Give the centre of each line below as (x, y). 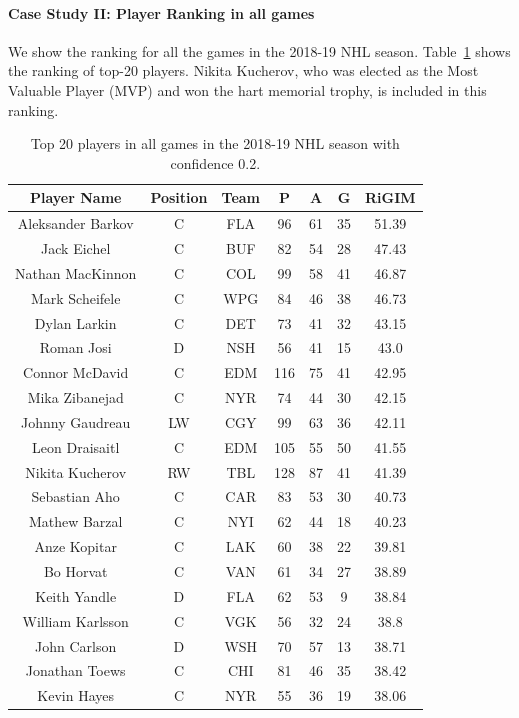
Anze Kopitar (75, 546)
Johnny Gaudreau (76, 421)
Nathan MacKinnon (76, 272)
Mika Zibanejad (75, 397)
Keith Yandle (76, 595)
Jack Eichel (76, 248)
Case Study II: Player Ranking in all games (161, 12)
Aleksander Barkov (75, 223)
